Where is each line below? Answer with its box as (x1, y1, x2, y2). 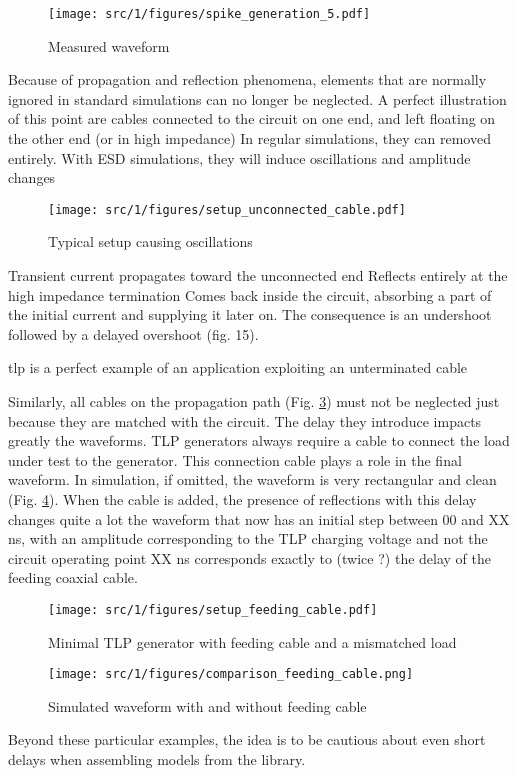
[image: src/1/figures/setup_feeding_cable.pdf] (48, 602, 378, 617)
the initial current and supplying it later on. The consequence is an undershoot (8, 304, 492, 325)
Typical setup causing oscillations (48, 231, 253, 252)
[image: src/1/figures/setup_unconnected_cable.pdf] (48, 202, 406, 217)
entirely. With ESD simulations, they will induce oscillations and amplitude (8, 147, 471, 168)
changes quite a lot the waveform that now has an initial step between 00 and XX (8, 508, 510, 529)
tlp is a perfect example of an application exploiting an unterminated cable (8, 357, 468, 378)
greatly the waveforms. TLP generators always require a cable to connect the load (8, 430, 510, 451)
